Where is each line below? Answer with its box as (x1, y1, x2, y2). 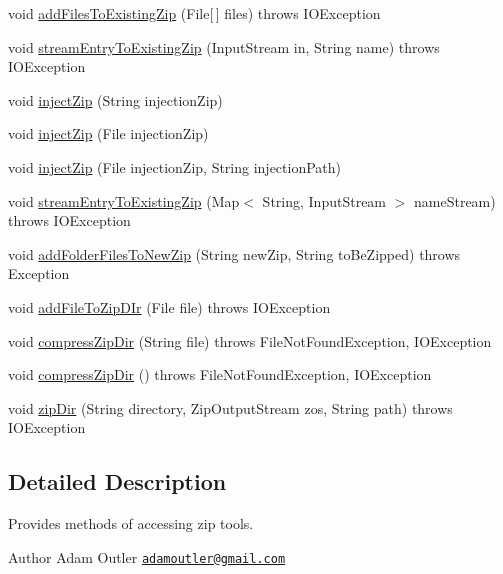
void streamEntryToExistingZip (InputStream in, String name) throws (8, 36, 440, 57)
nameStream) (414, 190, 496, 211)
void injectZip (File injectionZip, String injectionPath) (8, 156, 342, 177)
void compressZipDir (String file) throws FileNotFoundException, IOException (8, 330, 492, 351)
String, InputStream (262, 190, 387, 211)
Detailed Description (8, 466, 227, 497)
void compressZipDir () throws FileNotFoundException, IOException (8, 364, 432, 385)
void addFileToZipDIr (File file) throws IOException (8, 296, 331, 317)
